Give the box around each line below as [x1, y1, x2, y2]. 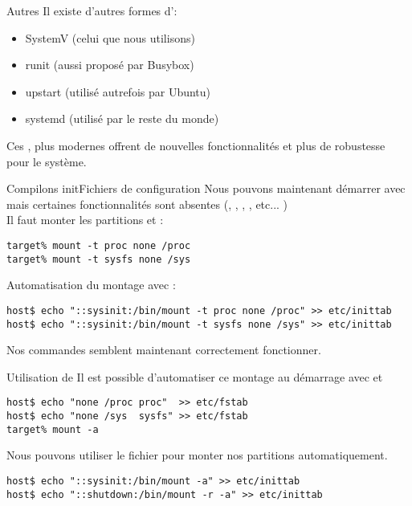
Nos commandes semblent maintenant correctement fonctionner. [6, 341, 321, 358]
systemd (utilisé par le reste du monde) [25, 110, 219, 127]
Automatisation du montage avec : [6, 276, 176, 293]
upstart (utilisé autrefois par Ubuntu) [25, 83, 211, 100]
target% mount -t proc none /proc [6, 239, 191, 251]
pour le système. [6, 153, 87, 169]
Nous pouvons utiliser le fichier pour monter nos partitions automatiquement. [6, 447, 388, 463]
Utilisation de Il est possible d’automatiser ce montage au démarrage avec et [6, 368, 383, 385]
